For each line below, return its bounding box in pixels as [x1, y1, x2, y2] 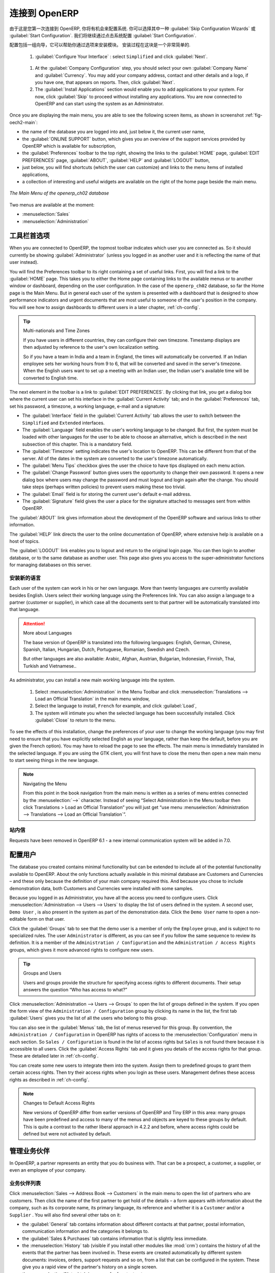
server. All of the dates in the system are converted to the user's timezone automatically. [22, 455, 208, 461]
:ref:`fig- [244, 112, 263, 118]
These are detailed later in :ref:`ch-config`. [9, 1053, 99, 1059]
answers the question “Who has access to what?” [23, 987, 127, 993]
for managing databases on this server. [9, 562, 92, 568]
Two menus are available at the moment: [9, 202, 95, 208]
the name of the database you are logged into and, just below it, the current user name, [22, 129, 206, 135]
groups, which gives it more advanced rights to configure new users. [9, 947, 154, 953]
